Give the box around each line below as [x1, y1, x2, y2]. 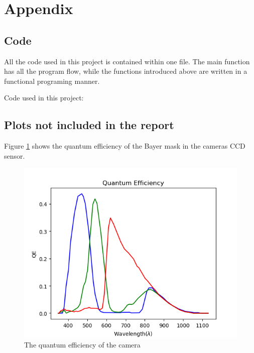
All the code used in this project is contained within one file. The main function [4, 56, 250, 66]
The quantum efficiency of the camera [24, 339, 141, 350]
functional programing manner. [4, 75, 100, 86]
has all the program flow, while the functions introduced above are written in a [4, 66, 247, 76]
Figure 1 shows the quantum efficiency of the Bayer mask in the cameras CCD [4, 141, 245, 151]
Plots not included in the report [4, 117, 174, 133]
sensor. [4, 150, 25, 161]
